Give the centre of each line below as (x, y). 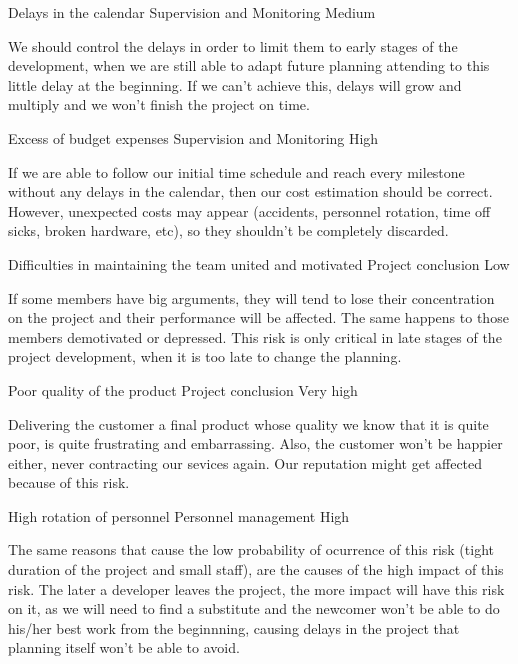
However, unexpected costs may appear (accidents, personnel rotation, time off (249, 210)
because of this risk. (69, 482)
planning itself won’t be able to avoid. (124, 647)
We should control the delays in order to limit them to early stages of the (233, 45)
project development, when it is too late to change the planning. (205, 356)
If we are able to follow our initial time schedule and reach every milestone (236, 171)
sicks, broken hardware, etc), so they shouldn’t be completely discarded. (228, 230)
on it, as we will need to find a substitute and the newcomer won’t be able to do (254, 608)
